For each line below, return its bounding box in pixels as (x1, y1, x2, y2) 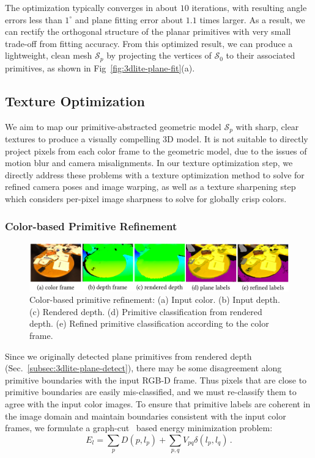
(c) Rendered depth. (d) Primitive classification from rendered (29, 305, 262, 318)
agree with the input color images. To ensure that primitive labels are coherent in (5, 397, 311, 410)
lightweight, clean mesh (5, 49, 92, 62)
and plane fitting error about (75, 13, 183, 26)
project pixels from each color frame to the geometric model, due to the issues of (5, 144, 307, 157)
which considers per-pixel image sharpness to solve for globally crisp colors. (5, 192, 287, 205)
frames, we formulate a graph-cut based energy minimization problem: (5, 421, 273, 434)
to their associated (226, 49, 295, 62)
